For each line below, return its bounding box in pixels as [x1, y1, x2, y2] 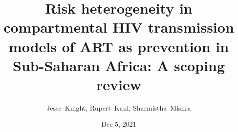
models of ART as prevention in [8, 36, 229, 56]
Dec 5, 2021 [101, 119, 136, 129]
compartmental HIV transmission [3, 17, 234, 37]
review [96, 74, 141, 94]
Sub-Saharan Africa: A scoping [12, 55, 225, 75]
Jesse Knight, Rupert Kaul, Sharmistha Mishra [46, 102, 191, 113]
